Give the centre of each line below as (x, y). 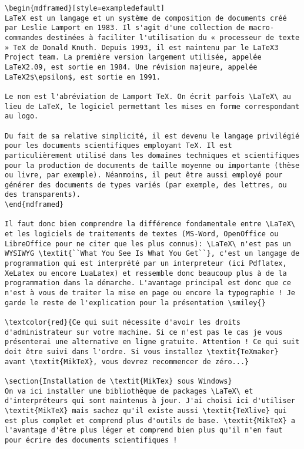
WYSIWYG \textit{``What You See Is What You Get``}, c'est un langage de (152, 254)
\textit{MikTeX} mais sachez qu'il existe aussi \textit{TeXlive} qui (146, 410)
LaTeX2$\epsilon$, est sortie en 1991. (83, 77)
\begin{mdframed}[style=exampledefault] (85, 8)
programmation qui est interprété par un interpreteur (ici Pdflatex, (146, 264)
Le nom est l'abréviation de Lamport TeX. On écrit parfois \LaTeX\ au (148, 96)
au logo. (22, 116)
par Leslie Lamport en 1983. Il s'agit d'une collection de (125, 28)
